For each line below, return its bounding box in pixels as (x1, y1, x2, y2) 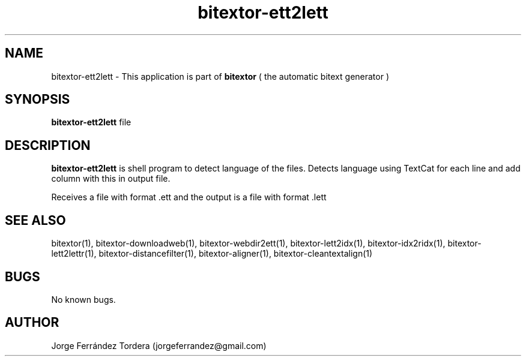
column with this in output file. (51, 173, 171, 184)
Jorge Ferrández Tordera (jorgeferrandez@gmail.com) (51, 340, 267, 351)
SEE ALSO (5, 212, 66, 228)
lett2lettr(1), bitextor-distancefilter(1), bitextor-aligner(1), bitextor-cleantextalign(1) (51, 248, 373, 259)
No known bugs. (51, 294, 116, 305)
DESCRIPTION (5, 137, 91, 153)
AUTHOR (5, 315, 59, 330)
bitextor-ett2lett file (51, 117, 131, 128)
